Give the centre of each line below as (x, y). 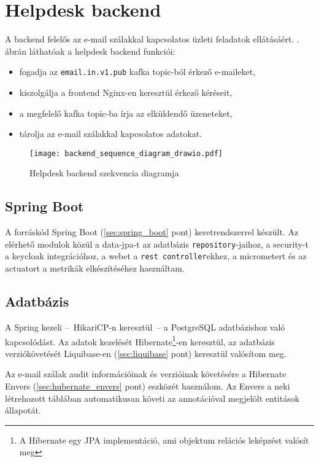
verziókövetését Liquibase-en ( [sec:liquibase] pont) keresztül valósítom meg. (146, 353)
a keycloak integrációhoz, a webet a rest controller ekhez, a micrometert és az (156, 256)
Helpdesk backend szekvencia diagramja (104, 173)
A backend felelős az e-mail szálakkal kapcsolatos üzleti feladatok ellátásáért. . (152, 39)
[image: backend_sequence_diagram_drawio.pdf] (126, 153)
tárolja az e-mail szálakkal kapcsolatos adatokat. (111, 134)
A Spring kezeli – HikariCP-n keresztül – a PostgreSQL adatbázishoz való (145, 327)
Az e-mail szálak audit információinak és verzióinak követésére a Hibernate (146, 374)
